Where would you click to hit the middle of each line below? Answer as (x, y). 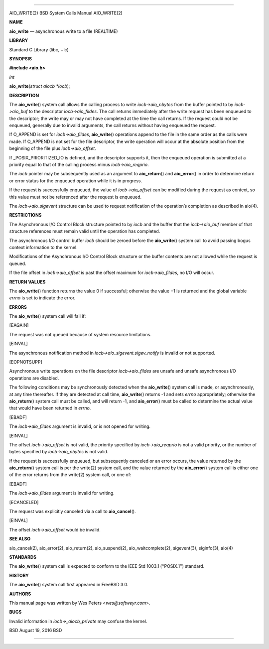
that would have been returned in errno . (50, 408)
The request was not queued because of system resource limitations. (80, 334)
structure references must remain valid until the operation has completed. (85, 231)
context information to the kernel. (44, 247)
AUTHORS (20, 594)
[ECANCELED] (24, 502)
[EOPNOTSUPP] (26, 362)
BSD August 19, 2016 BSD (36, 631)
